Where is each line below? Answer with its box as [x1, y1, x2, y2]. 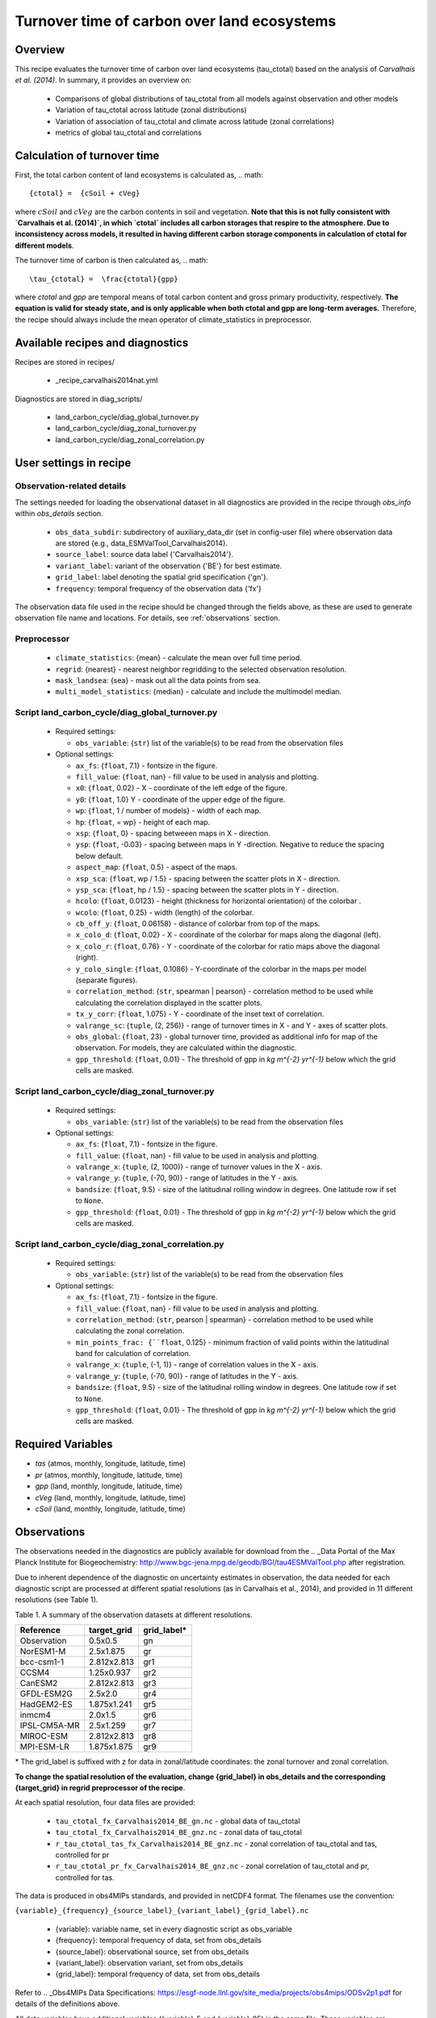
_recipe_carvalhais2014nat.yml [55, 375, 158, 385]
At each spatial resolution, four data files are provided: [15, 1798, 195, 1807]
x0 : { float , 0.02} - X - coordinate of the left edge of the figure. [75, 783, 287, 793]
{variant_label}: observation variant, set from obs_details [55, 1958, 244, 1968]
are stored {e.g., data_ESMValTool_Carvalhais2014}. [55, 538, 228, 548]
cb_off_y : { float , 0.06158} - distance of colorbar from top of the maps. [75, 919, 321, 928]
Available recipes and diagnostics [15, 336, 189, 350]
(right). [75, 952, 99, 962]
